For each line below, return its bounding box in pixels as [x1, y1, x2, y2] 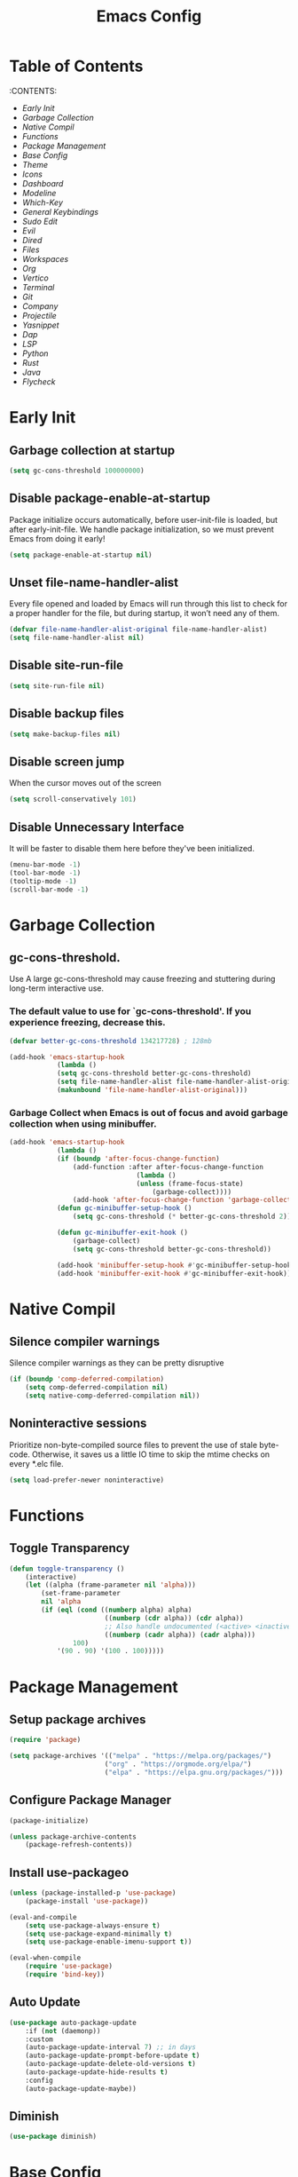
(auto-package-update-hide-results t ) [25, 2068, 169, 2077]
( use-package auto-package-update [9, 2018, 137, 2027]
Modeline [21, 187, 57, 198]
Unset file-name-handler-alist [9, 574, 179, 590]
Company [21, 300, 59, 312]
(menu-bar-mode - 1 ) [9, 859, 82, 869]
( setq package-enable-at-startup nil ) [9, 550, 153, 559]
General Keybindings [21, 206, 99, 217]
